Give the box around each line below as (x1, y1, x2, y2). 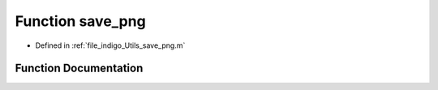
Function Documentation (15, 62, 144, 75)
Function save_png (15, 12, 146, 30)
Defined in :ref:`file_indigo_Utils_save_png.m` (35, 41, 186, 50)
